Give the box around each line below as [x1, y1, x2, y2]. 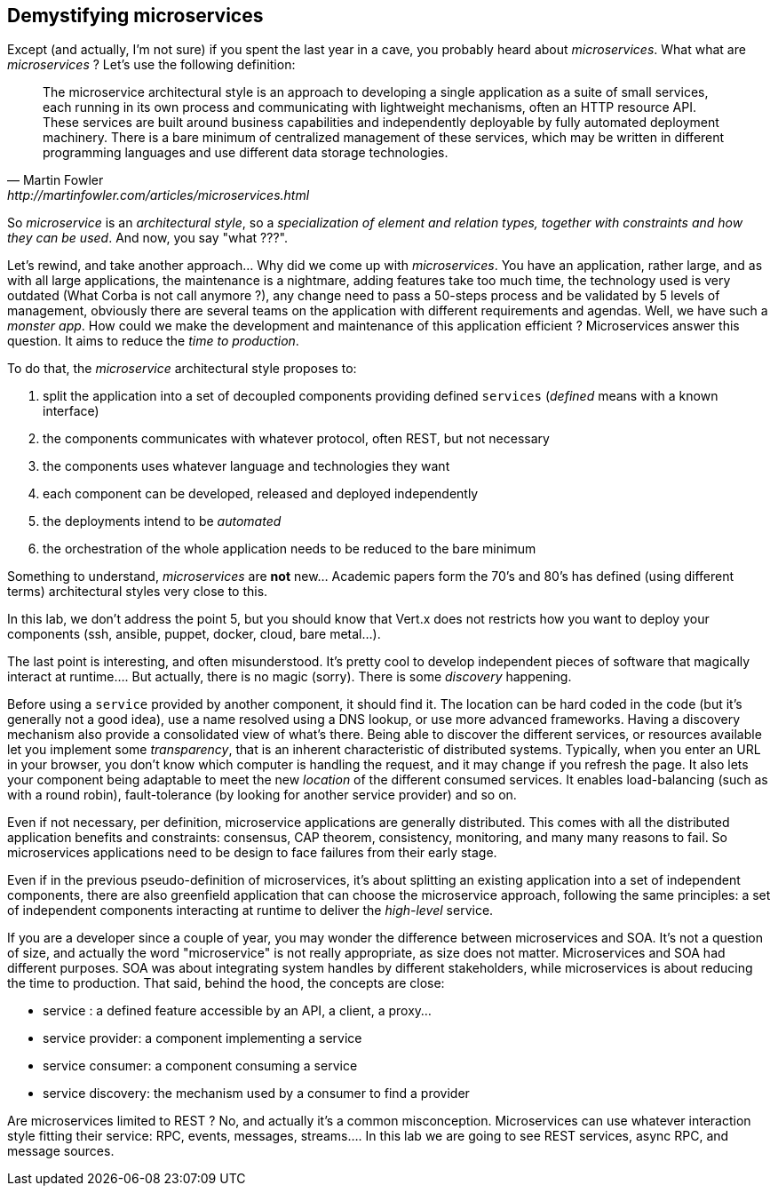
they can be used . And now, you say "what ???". [7, 230, 288, 246]
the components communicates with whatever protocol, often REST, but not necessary [43, 431, 550, 447]
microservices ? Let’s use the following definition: [7, 57, 296, 73]
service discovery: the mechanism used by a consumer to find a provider [43, 1086, 470, 1102]
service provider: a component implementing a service [43, 1030, 362, 1046]
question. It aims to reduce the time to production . [7, 333, 299, 349]
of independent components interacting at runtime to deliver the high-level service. [7, 903, 494, 919]
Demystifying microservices [7, 4, 264, 27]
